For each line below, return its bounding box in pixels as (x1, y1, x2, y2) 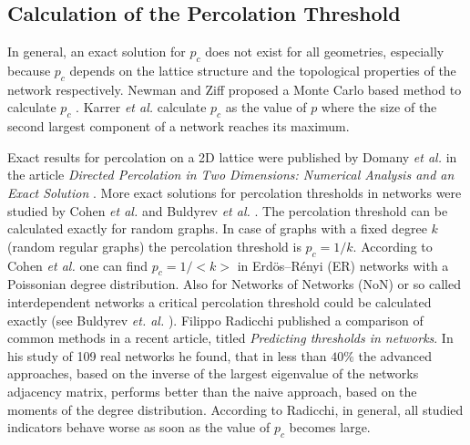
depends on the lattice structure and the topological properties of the (69, 61, 456, 79)
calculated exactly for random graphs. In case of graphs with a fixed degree (7, 219, 427, 238)
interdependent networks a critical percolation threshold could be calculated (7, 292, 432, 311)
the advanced (358, 346, 432, 365)
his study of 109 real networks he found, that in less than (7, 346, 327, 365)
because (7, 61, 51, 79)
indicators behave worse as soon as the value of (7, 418, 271, 437)
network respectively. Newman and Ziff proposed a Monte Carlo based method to (7, 79, 462, 98)
